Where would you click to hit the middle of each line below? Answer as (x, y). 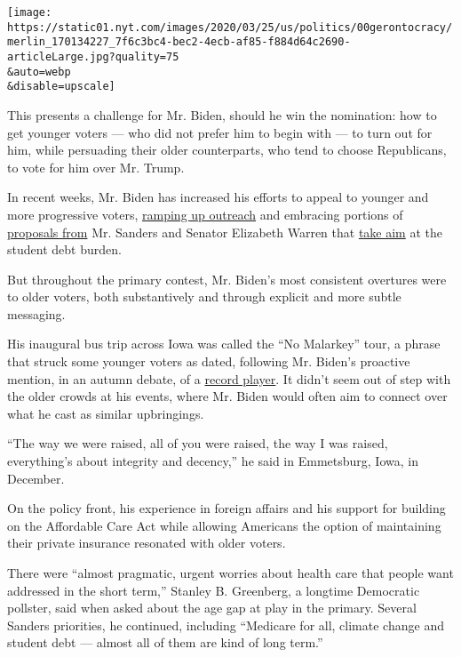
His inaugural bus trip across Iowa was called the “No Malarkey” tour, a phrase (224, 344)
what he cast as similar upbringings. (106, 413)
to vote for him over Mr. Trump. (96, 167)
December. (36, 478)
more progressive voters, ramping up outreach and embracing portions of (205, 214)
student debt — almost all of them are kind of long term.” (165, 642)
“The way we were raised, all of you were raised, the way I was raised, (198, 443)
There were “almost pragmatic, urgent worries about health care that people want (230, 573)
